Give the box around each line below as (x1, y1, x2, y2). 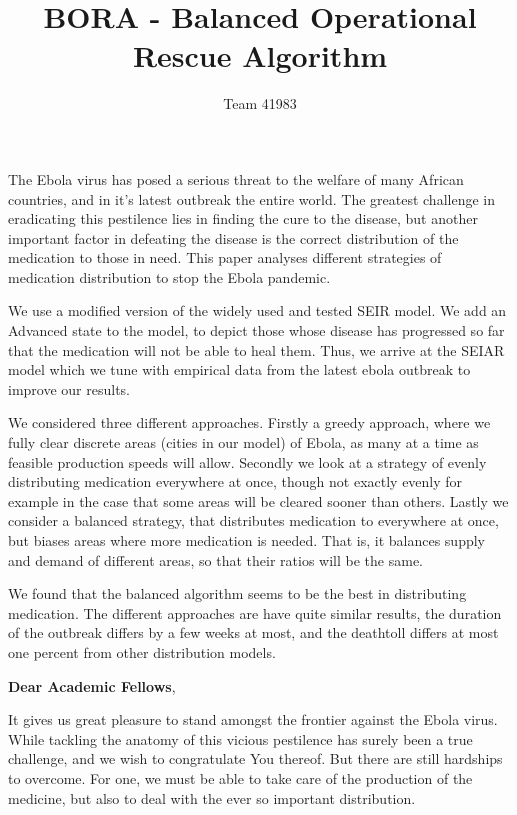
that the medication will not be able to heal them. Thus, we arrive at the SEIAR (8, 339, 505, 360)
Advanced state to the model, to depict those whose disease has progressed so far (8, 320, 505, 341)
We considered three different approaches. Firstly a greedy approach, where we (8, 412, 491, 433)
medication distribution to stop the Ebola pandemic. (8, 266, 331, 287)
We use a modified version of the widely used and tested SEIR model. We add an (8, 300, 507, 321)
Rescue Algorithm (132, 35, 388, 76)
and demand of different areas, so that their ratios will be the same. (8, 549, 424, 570)
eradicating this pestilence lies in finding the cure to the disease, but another (8, 208, 478, 229)
